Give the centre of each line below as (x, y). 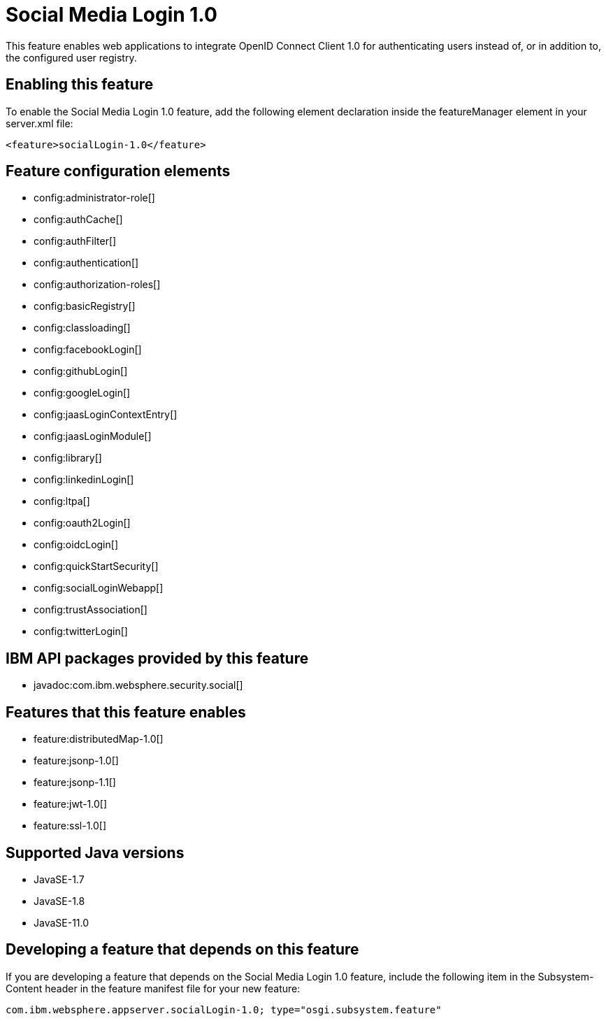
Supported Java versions (95, 852)
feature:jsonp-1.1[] (75, 783)
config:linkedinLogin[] (84, 480)
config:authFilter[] (75, 241)
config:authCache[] (78, 220)
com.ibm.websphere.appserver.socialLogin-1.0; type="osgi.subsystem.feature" (224, 1009)
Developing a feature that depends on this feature (182, 950)
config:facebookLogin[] (88, 350)
